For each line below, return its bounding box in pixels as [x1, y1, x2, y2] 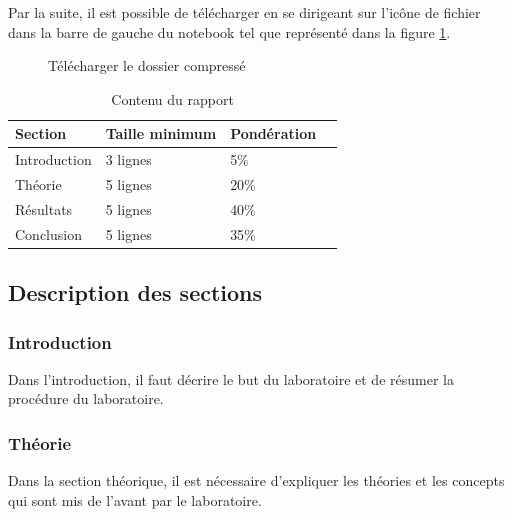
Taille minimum [105, 123, 217, 144]
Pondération [230, 123, 317, 144]
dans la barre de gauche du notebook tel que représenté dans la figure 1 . [8, 21, 451, 42]
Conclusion [15, 223, 82, 244]
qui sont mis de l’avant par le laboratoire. [8, 489, 262, 510]
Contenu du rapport [111, 88, 234, 109]
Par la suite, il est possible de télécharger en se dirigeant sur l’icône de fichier [8, 2, 481, 22]
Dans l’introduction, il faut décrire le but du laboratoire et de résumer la [8, 368, 454, 389]
